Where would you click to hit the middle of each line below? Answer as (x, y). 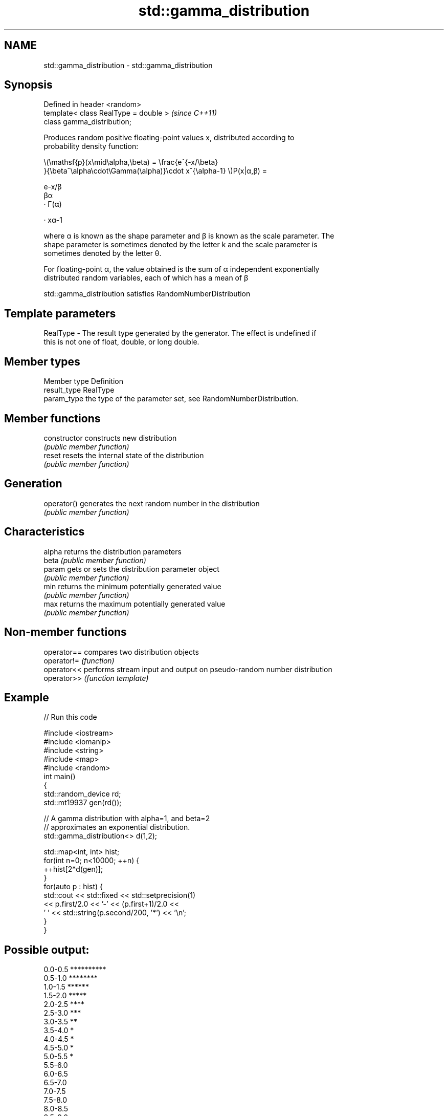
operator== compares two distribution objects (121, 652)
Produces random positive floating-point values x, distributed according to (169, 138)
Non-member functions (65, 632)
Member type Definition (83, 381)
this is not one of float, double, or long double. (121, 342)
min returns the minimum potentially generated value (132, 586)
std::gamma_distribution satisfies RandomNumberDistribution (147, 294)
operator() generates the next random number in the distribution (152, 503)
